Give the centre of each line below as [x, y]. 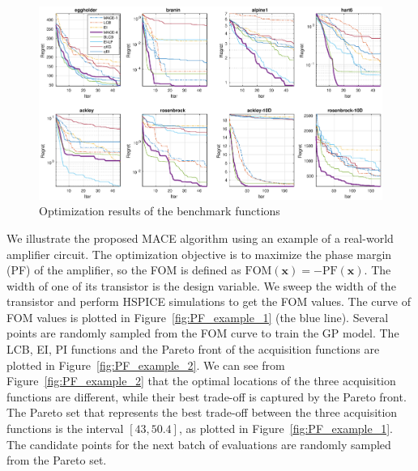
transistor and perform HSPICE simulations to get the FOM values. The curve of [209, 301]
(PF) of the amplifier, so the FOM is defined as [124, 270]
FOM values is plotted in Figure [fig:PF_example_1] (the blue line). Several [198, 317]
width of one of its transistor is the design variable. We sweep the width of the [201, 285]
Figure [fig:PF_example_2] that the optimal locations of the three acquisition [201, 381]
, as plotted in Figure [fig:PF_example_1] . [286, 429]
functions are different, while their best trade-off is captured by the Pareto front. [207, 396]
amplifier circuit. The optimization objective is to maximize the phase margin [199, 254]
